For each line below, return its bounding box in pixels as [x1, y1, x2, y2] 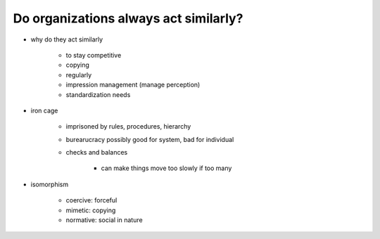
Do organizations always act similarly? [13, 11, 243, 26]
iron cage [30, 106, 58, 115]
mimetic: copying [65, 206, 116, 214]
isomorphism [30, 180, 69, 188]
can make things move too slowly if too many [101, 164, 232, 172]
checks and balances [65, 148, 128, 157]
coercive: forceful [65, 196, 118, 205]
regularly [65, 70, 92, 79]
